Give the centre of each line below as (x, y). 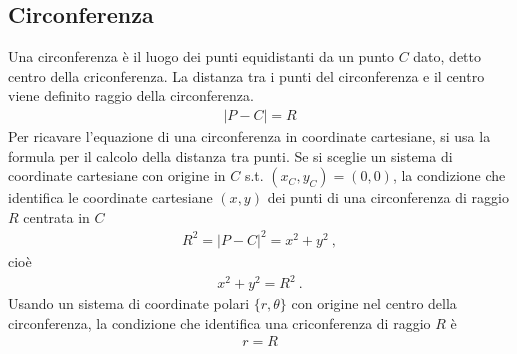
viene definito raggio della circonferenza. (131, 95)
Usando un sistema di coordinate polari (129, 303)
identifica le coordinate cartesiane (110, 197)
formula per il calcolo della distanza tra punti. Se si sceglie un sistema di (230, 155)
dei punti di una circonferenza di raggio (388, 197)
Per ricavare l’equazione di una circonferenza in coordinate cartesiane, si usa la (249, 136)
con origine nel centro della (374, 303)
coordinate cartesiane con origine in (117, 175)
